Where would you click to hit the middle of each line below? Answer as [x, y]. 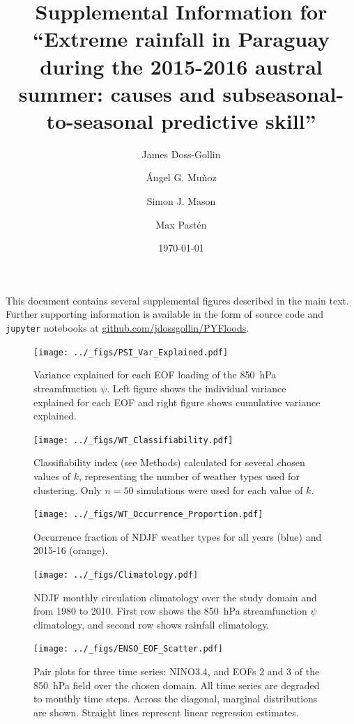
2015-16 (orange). [71, 550]
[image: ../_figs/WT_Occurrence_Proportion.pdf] [148, 515]
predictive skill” [238, 120]
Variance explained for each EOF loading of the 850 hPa [155, 375]
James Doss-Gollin [181, 154]
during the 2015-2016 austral [181, 66]
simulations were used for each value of [220, 490]
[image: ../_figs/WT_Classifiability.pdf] [133, 440]
